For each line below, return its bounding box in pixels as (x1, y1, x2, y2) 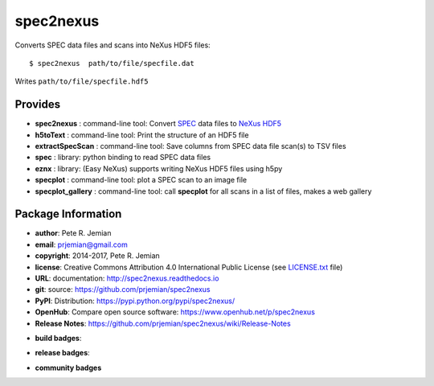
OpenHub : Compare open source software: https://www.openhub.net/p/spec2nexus (35, 307, 315, 317)
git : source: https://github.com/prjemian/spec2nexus (35, 285, 211, 294)
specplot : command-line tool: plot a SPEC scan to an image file (35, 175, 248, 185)
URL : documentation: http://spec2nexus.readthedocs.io (35, 273, 219, 283)
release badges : (35, 348, 90, 358)
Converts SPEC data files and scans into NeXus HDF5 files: (14, 40, 211, 50)
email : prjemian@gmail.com (35, 240, 128, 249)
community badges (35, 363, 102, 372)
